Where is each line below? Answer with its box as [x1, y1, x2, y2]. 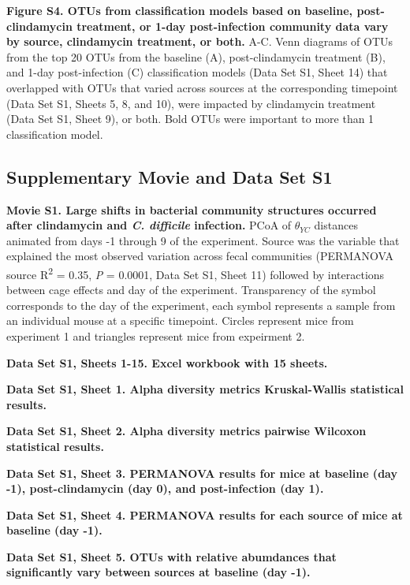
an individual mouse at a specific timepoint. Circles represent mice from [6, 312, 354, 329]
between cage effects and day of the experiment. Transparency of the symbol [6, 281, 376, 298]
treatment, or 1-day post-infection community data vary [76, 17, 389, 34]
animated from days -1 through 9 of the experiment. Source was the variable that [6, 232, 400, 248]
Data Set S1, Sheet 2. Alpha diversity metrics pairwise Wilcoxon [6, 423, 367, 439]
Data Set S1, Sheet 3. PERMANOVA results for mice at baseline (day [6, 464, 397, 481]
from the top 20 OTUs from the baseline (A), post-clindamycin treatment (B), [6, 48, 386, 65]
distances [314, 217, 358, 233]
